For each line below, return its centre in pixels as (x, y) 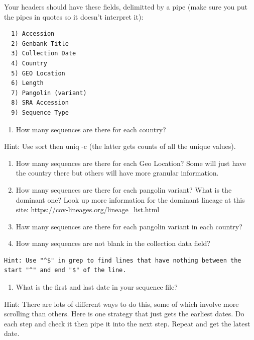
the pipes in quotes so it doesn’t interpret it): (74, 16)
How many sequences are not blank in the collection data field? (113, 243)
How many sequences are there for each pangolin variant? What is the (124, 189)
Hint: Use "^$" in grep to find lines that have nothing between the (123, 260)
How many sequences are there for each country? (91, 129)
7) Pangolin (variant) (49, 93)
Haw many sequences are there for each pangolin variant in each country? (129, 226)
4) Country (29, 63)
